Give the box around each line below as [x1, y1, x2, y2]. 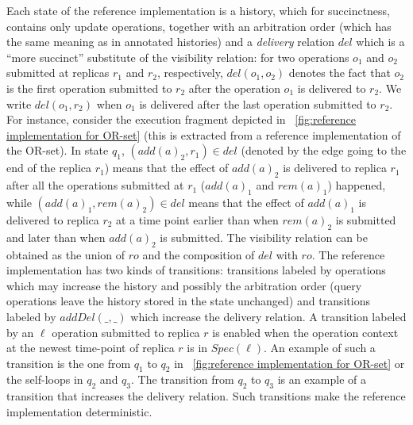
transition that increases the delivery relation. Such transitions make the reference [6, 388, 406, 404]
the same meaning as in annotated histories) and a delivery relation [6, 33, 335, 50]
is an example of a [277, 371, 366, 388]
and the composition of [142, 246, 255, 262]
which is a [356, 33, 405, 50]
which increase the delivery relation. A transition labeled [130, 308, 407, 324]
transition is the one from [6, 354, 131, 371]
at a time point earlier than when [116, 211, 279, 228]
